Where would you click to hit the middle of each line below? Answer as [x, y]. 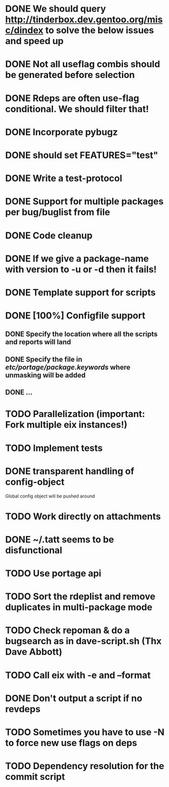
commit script [35, 777]
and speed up [35, 41]
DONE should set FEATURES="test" [82, 155]
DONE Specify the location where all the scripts [81, 334]
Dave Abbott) [34, 652]
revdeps [23, 709]
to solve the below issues [100, 30]
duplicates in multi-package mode [79, 607]
